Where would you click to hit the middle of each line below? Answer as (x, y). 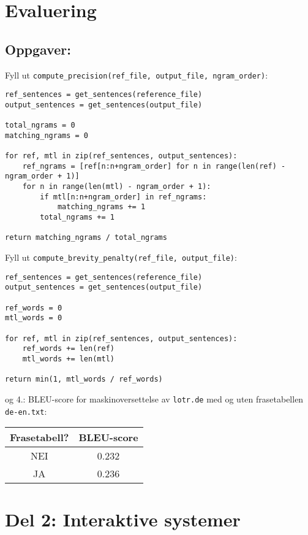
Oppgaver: (38, 49)
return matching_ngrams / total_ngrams (86, 238)
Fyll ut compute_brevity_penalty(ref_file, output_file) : (121, 257)
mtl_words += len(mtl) (68, 359)
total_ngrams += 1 (77, 217)
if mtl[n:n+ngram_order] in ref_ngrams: (123, 197)
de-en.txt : (26, 411)
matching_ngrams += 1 (101, 207)
